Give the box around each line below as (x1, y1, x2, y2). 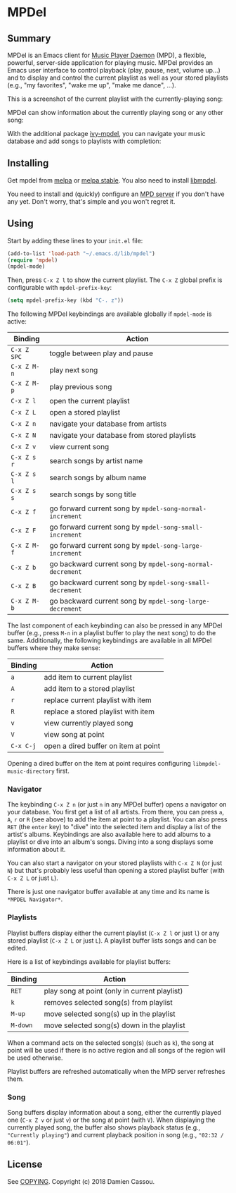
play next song (48, 365, 98, 375)
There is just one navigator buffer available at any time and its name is (7, 888, 210, 896)
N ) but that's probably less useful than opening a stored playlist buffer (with (7, 867, 225, 875)
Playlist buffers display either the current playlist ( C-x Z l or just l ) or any (7, 929, 220, 937)
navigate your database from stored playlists (48, 431, 197, 441)
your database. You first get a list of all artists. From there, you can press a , (7, 808, 225, 816)
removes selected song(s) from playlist (44, 997, 173, 1007)
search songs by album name (48, 473, 147, 483)
